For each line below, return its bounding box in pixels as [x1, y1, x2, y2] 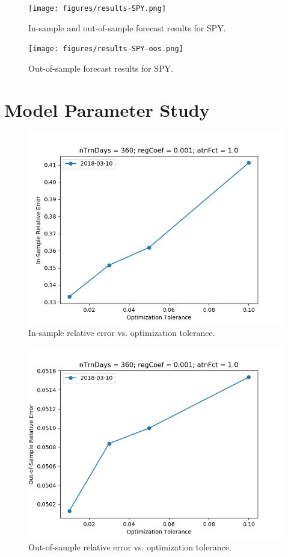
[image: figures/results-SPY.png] [28, 4, 167, 13]
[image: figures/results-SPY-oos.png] [28, 45, 183, 54]
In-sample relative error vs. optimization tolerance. [28, 326, 215, 339]
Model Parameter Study [4, 97, 210, 122]
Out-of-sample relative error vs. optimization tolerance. [28, 541, 231, 553]
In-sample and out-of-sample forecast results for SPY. [28, 21, 226, 34]
